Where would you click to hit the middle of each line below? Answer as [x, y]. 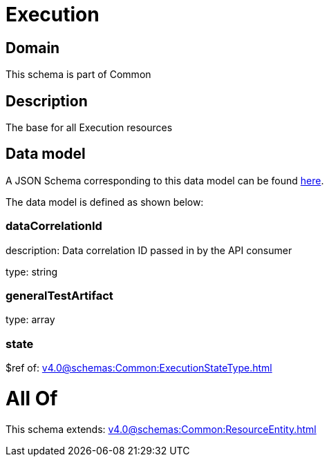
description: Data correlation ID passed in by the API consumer [149, 250]
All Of [32, 398]
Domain [33, 48]
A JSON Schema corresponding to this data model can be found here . [165, 180]
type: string [32, 271]
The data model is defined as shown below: [105, 202]
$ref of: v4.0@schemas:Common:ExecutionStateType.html [139, 368]
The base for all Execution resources [89, 128]
